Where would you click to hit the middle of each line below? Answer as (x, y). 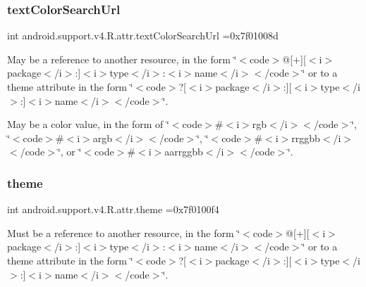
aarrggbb (184, 152)
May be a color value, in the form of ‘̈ (88, 124)
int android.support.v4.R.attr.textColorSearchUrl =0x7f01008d (143, 36)
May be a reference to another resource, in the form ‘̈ (122, 59)
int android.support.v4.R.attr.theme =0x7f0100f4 (113, 209)
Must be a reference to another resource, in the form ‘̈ (124, 232)
